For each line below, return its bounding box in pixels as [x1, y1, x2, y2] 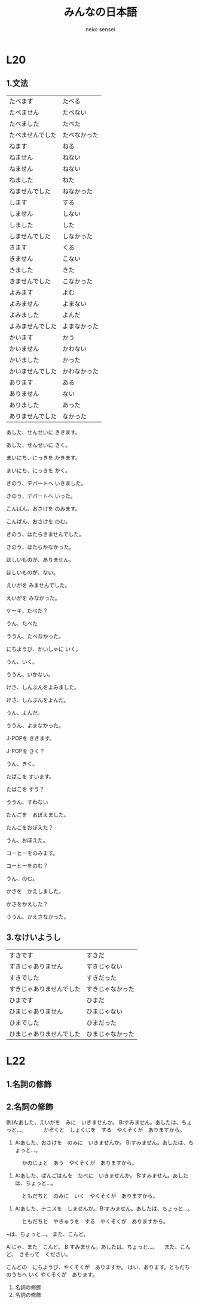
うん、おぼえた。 [6, 837, 48, 844]
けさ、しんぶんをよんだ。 [6, 696, 69, 703]
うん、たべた [6, 619, 38, 627]
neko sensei [85, 25, 115, 33]
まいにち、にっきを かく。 [6, 466, 71, 474]
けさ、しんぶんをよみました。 [6, 684, 79, 691]
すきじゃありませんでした [9, 985, 81, 993]
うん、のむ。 [6, 874, 38, 882]
